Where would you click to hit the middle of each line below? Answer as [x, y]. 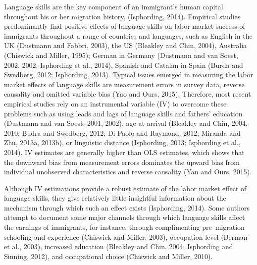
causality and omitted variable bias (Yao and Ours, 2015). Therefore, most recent [128, 94]
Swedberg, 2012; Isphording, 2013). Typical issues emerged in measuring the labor [129, 75]
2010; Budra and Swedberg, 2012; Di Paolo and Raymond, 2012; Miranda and [122, 132]
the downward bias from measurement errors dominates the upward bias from [122, 162]
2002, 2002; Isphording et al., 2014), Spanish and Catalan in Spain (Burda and [124, 65]
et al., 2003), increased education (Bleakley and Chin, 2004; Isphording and [119, 246]
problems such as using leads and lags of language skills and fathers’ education [123, 113]
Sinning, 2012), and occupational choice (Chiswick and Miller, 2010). [108, 256]
